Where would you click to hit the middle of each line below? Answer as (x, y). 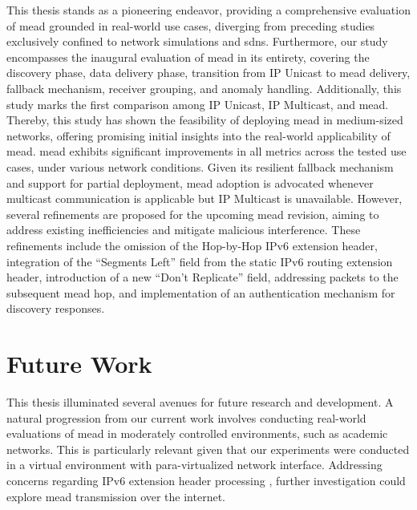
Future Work (79, 364)
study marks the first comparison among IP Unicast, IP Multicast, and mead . (198, 104)
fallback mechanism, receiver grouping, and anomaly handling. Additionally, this (204, 88)
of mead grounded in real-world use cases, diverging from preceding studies (191, 25)
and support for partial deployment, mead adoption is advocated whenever (190, 182)
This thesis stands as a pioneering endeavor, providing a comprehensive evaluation (208, 10)
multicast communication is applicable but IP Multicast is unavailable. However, (204, 198)
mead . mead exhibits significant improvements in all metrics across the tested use (206, 151)
